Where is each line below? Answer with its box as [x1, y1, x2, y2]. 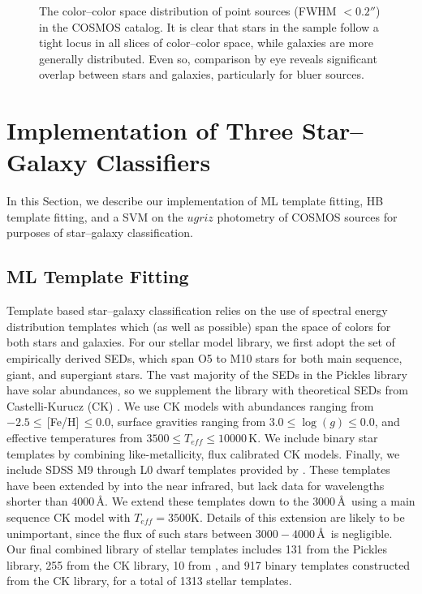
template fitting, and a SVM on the [6, 208, 183, 225]
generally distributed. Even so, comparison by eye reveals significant [39, 49, 377, 67]
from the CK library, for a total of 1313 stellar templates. [6, 572, 292, 589]
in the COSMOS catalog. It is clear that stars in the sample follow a [39, 18, 379, 35]
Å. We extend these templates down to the [96, 493, 309, 510]
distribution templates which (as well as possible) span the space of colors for [6, 317, 391, 334]
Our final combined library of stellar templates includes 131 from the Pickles [6, 540, 387, 557]
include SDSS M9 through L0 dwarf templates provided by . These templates [6, 461, 390, 478]
